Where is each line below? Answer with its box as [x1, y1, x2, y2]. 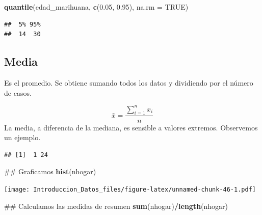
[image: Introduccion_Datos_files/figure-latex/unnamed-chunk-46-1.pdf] [4, 185, 256, 193]
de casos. [4, 87, 32, 98]
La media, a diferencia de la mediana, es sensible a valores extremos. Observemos [4, 122, 258, 132]
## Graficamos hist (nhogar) [4, 166, 96, 177]
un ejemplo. [4, 132, 41, 143]
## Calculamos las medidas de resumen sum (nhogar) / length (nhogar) [4, 200, 228, 211]
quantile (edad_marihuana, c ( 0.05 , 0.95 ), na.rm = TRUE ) [4, 2, 189, 12]
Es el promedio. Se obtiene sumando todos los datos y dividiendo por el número [4, 77, 253, 88]
